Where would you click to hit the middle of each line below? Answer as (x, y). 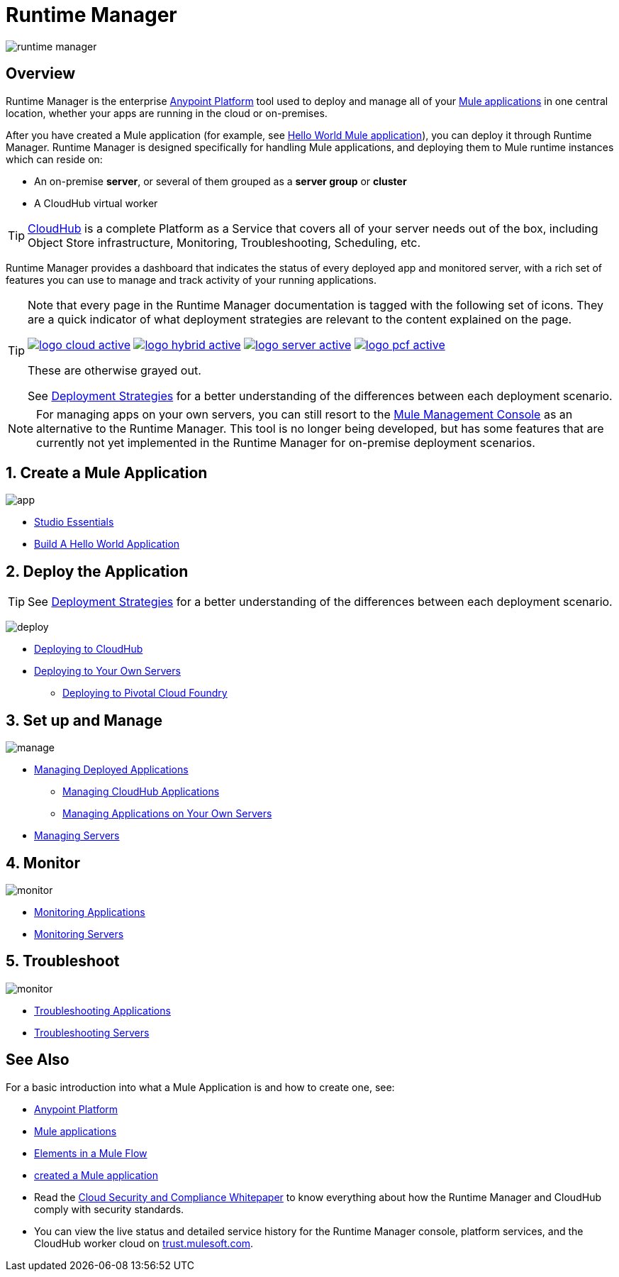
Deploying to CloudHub (89, 649)
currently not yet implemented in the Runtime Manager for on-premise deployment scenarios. (286, 442)
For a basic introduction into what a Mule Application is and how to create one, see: (200, 1087)
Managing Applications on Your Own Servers (167, 814)
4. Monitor (43, 863)
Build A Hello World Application (107, 544)
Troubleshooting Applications (102, 1010)
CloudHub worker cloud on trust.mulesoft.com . (144, 1243)
